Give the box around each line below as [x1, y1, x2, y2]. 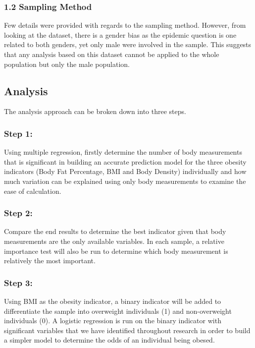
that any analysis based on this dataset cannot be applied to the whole [4, 49, 219, 59]
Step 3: [4, 276, 33, 289]
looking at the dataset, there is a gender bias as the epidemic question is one [4, 29, 237, 40]
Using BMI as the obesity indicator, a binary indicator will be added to [4, 295, 221, 306]
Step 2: [4, 207, 33, 219]
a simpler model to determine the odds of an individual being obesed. [4, 335, 215, 345]
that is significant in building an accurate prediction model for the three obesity [4, 156, 247, 167]
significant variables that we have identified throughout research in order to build [4, 325, 251, 335]
